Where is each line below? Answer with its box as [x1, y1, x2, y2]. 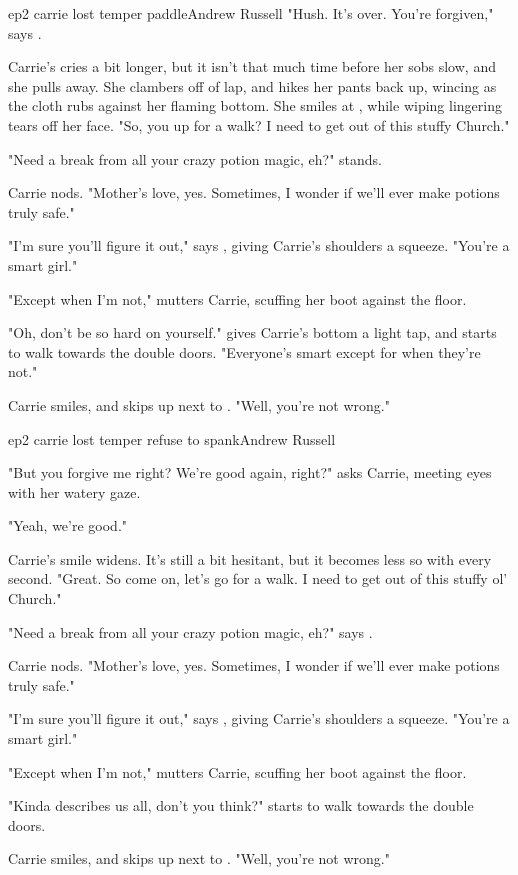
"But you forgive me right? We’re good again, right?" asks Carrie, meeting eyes [8, 462, 492, 483]
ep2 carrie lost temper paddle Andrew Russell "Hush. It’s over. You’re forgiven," [8, 3, 494, 23]
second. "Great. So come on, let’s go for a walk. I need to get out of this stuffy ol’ [8, 568, 508, 589]
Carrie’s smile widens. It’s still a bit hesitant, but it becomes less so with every [8, 548, 492, 569]
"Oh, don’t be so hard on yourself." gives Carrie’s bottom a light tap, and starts [8, 322, 497, 343]
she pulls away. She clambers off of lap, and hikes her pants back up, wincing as [8, 75, 497, 96]
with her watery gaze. [8, 481, 141, 502]
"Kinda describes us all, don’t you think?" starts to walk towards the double [8, 795, 474, 816]
